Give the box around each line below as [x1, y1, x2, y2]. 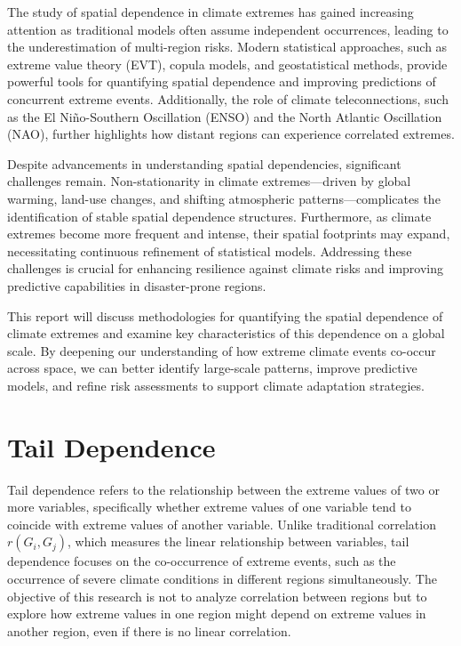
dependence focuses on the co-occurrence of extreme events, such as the [7, 552, 396, 570]
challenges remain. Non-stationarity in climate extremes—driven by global [7, 172, 411, 190]
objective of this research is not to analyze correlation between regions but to [7, 586, 427, 605]
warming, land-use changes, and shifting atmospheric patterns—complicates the [7, 189, 441, 207]
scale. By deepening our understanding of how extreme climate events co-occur [7, 341, 436, 359]
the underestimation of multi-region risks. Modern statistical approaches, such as [7, 37, 448, 56]
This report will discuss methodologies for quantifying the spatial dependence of [7, 306, 443, 325]
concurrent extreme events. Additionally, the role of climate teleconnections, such [7, 89, 449, 108]
